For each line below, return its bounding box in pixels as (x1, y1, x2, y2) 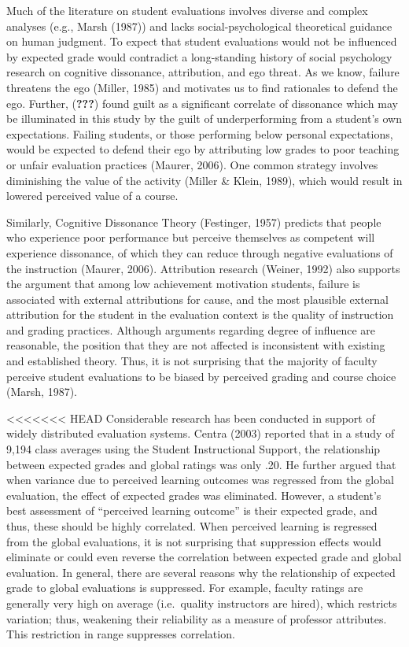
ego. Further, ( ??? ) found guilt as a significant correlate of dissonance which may (6, 94, 398, 111)
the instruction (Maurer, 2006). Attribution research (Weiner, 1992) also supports (6, 260, 400, 276)
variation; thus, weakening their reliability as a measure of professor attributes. (6, 610, 387, 627)
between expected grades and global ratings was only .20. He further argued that (6, 456, 396, 472)
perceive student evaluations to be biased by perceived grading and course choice (6, 368, 396, 384)
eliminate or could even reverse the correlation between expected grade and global (6, 549, 402, 565)
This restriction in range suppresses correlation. (6, 626, 235, 642)
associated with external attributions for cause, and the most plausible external (6, 290, 389, 307)
